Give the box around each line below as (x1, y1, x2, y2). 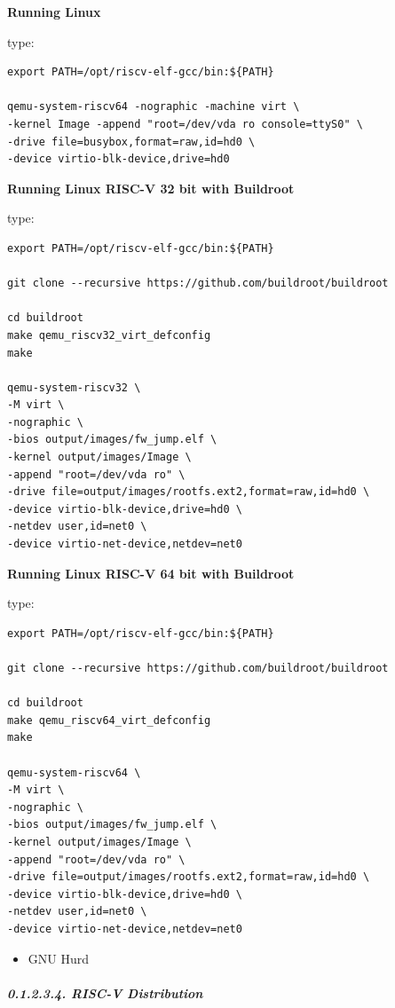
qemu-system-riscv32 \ (7, 381, 141, 394)
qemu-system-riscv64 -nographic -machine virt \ (7, 100, 300, 114)
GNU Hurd (28, 949, 90, 967)
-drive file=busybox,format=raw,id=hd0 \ (7, 135, 256, 148)
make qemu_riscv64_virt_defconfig (7, 713, 211, 727)
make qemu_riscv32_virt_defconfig (7, 328, 211, 342)
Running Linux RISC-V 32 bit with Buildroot (7, 178, 295, 197)
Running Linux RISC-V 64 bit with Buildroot (7, 563, 295, 582)
